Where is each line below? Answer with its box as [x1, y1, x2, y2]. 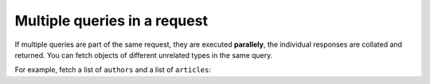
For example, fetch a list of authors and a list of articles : [14, 65, 211, 74]
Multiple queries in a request [14, 12, 209, 29]
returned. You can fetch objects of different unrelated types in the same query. [14, 50, 273, 59]
